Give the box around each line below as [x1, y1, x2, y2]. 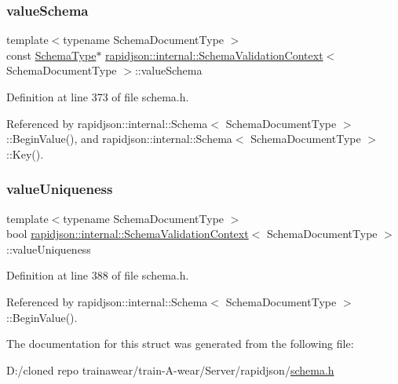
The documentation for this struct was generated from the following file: [6, 335, 354, 352]
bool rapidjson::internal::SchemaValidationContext [6, 225, 249, 242]
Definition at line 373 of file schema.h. [6, 89, 189, 104]
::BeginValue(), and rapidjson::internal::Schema [6, 130, 232, 147]
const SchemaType [6, 46, 97, 63]
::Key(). [6, 145, 44, 162]
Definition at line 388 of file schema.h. [6, 267, 189, 283]
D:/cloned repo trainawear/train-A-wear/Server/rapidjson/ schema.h [6, 361, 334, 378]
